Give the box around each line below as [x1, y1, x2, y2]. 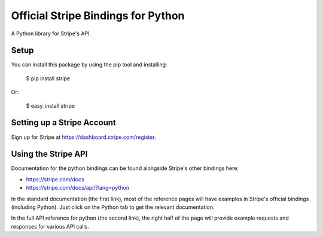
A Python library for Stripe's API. [11, 30, 92, 37]
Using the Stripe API [11, 149, 88, 159]
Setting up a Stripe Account [11, 117, 116, 128]
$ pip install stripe [26, 75, 71, 82]
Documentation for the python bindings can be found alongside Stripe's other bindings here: [11, 165, 239, 172]
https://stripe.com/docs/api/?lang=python [26, 184, 130, 192]
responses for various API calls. [11, 223, 90, 230]
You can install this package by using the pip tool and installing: [11, 61, 167, 68]
